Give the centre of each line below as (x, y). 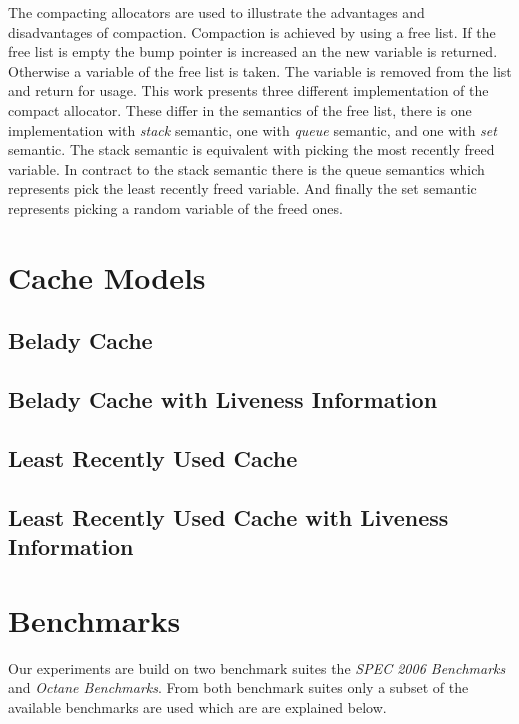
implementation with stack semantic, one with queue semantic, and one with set (252, 129)
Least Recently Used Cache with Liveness (228, 516)
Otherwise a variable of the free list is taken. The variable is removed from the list (260, 70)
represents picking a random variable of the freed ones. (175, 207)
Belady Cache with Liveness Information (223, 399)
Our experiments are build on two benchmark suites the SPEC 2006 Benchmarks (257, 667)
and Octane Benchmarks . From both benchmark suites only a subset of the (238, 687)
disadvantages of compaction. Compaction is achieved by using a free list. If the (252, 31)
